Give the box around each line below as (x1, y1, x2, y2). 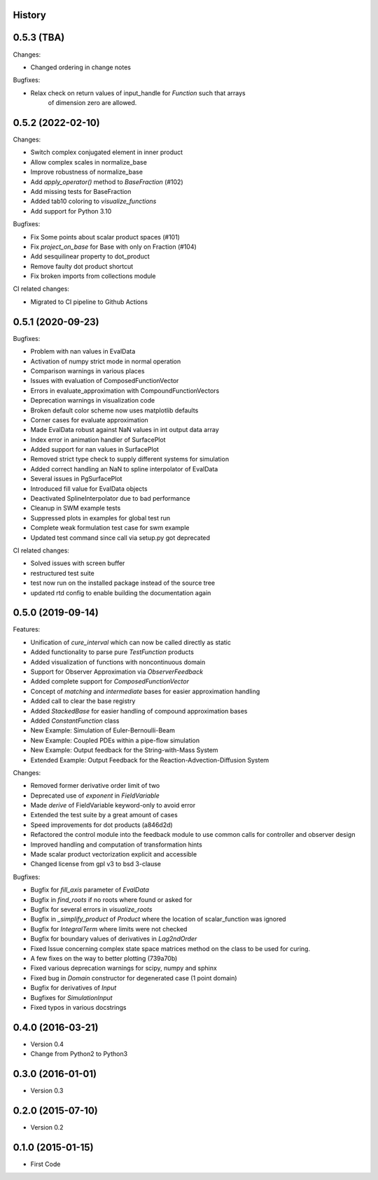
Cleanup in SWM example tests (30, 504, 121, 513)
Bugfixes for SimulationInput (30, 993, 113, 1001)
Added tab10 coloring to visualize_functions (30, 197, 157, 206)
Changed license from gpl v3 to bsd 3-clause (30, 860, 161, 868)
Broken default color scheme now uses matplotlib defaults (30, 406, 199, 415)
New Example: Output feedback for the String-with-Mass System (30, 746, 218, 754)
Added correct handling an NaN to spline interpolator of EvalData (30, 464, 218, 473)
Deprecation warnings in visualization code (30, 396, 155, 405)
